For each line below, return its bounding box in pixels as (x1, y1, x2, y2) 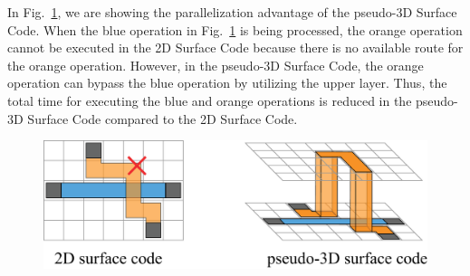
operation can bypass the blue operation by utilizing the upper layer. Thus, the (7, 73, 447, 92)
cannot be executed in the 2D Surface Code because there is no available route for (7, 38, 464, 57)
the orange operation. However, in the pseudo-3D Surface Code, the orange (7, 55, 424, 74)
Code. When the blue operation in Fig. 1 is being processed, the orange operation (7, 20, 463, 39)
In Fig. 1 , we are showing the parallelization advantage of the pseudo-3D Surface (7, 3, 457, 21)
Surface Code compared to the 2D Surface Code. (27, 109, 298, 128)
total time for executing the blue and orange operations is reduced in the (7, 90, 412, 109)
